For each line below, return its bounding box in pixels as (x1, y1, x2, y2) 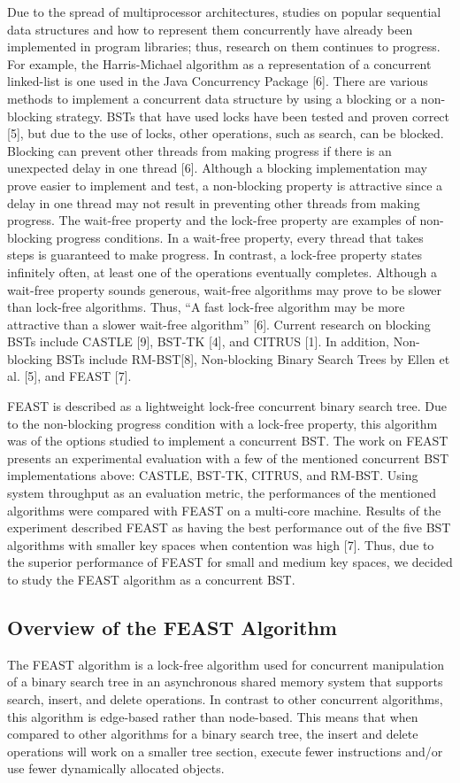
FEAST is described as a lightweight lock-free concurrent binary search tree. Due (7, 397, 447, 415)
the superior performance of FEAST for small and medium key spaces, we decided (7, 553, 453, 571)
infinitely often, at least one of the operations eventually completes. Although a (7, 262, 438, 281)
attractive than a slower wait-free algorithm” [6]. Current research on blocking (7, 314, 431, 333)
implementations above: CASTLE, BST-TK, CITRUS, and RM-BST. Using (7, 466, 418, 485)
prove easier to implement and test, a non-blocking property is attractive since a (7, 175, 443, 194)
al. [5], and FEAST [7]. (7, 367, 132, 385)
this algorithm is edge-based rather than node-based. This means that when (7, 707, 418, 725)
